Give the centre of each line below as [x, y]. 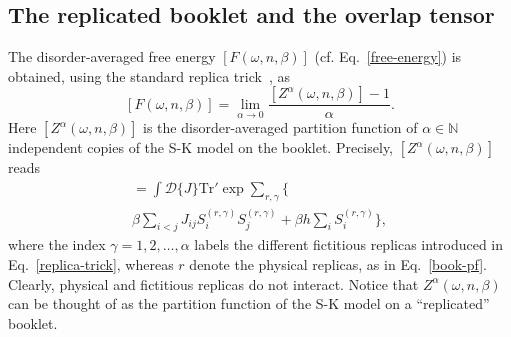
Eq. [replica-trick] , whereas [91, 264]
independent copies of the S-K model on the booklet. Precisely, [201, 147]
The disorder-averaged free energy [112, 56]
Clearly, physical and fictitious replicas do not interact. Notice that [213, 283]
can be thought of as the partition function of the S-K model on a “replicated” [249, 303]
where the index [57, 244]
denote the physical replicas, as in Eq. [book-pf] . [338, 264]
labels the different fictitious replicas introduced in [349, 244]
